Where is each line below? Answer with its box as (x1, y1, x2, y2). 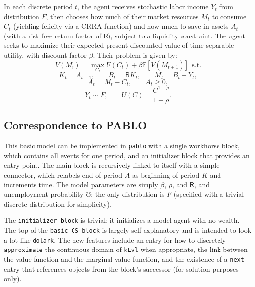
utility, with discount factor (4, 49, 87, 60)
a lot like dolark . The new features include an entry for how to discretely (4, 234, 226, 245)
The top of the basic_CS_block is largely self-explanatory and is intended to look (4, 224, 252, 235)
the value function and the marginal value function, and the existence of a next (4, 253, 244, 264)
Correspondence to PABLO (4, 117, 147, 133)
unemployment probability (4, 189, 84, 199)
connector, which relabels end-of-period (4, 169, 123, 179)
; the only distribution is (91, 189, 165, 199)
